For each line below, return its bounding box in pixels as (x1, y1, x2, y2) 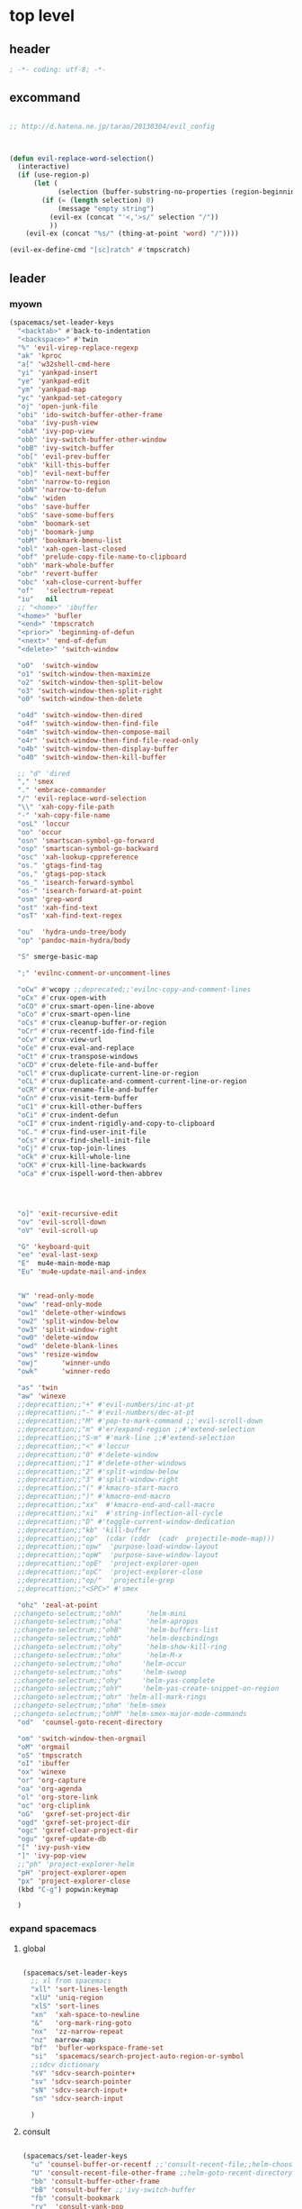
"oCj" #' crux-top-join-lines (17, 1144, 127, 1154)
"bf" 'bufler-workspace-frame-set (31, 2043, 164, 2053)
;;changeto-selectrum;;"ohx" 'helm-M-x (13, 1650, 182, 1659)
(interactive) (17, 162, 70, 171)
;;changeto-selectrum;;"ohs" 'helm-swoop (13, 1667, 187, 1676)
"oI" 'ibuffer (17, 1759, 70, 1768)
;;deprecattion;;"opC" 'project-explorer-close (17, 1567, 203, 1576)
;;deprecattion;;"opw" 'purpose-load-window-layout (17, 1542, 219, 1551)
